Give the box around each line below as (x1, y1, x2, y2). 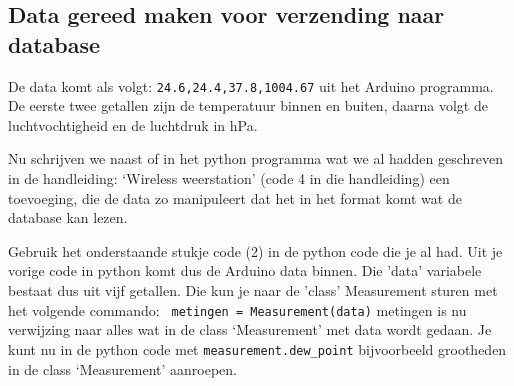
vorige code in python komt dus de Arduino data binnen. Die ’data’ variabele (8, 260, 482, 281)
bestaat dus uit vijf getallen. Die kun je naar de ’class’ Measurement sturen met (8, 280, 498, 300)
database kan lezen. (8, 207, 128, 228)
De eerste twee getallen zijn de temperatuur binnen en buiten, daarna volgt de (8, 95, 488, 116)
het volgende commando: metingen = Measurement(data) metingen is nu (8, 299, 467, 320)
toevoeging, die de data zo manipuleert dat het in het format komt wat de (8, 187, 462, 208)
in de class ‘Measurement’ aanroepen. (8, 358, 237, 379)
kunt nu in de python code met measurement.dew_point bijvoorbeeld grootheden (8, 338, 507, 359)
